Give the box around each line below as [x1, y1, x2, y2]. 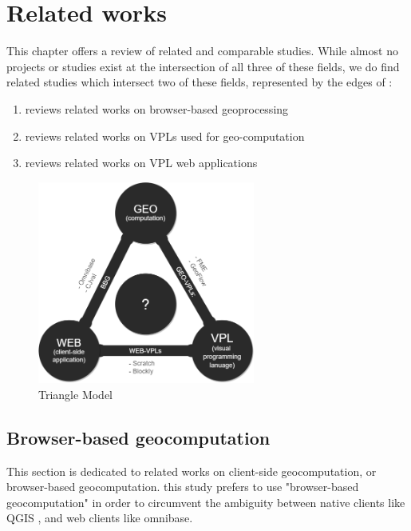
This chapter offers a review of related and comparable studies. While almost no [6, 42, 398, 59]
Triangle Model [38, 385, 113, 402]
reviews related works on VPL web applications [25, 154, 258, 171]
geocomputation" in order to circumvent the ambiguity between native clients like [6, 493, 405, 510]
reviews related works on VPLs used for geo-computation [25, 127, 305, 144]
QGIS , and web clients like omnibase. [6, 509, 193, 526]
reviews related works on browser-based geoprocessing [25, 100, 289, 117]
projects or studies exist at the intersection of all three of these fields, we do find [6, 58, 400, 74]
